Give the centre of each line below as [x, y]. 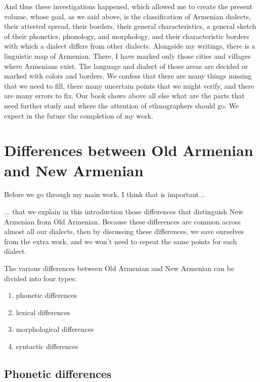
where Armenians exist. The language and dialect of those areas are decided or [126, 66]
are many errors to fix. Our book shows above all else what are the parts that [124, 95]
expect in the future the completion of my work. [79, 115]
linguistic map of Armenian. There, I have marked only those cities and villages [127, 55]
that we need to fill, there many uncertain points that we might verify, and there [129, 85]
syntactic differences [47, 346]
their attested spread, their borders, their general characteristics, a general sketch [130, 26]
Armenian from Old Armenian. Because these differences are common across [122, 221]
